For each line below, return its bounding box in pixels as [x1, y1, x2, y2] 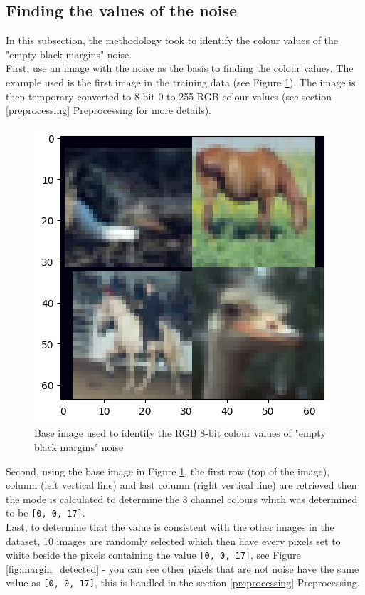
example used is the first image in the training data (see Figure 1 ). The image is [6, 74, 356, 89]
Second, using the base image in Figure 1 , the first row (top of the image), [6, 463, 330, 478]
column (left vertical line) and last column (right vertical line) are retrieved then [6, 477, 357, 492]
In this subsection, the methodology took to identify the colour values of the [6, 33, 339, 48]
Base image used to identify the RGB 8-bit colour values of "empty [34, 425, 326, 440]
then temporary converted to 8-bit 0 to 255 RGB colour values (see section [6, 88, 332, 103]
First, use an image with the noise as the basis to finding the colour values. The [6, 61, 354, 76]
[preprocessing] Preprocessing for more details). [6, 103, 211, 118]
